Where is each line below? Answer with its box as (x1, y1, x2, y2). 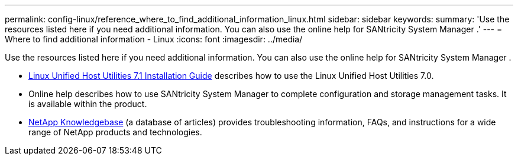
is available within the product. (28, 99, 147, 109)
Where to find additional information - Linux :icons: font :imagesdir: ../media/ (5, 34, 303, 44)
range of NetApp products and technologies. (28, 127, 202, 137)
